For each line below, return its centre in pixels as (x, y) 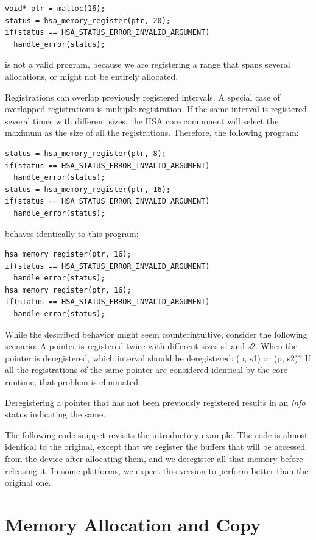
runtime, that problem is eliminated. (73, 382)
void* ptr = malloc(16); (55, 9)
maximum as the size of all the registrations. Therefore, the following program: (152, 133)
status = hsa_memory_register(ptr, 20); (88, 20)
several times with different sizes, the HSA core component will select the (142, 120)
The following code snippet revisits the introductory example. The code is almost (156, 434)
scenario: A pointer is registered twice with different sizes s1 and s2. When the (151, 346)
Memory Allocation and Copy (133, 524)
